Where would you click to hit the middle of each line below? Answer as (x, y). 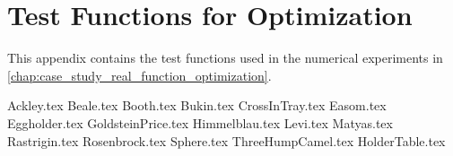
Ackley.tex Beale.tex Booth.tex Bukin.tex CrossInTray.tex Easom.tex (197, 105)
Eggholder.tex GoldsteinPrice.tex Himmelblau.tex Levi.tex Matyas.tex (200, 122)
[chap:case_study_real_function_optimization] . (139, 75)
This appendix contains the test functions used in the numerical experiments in (225, 58)
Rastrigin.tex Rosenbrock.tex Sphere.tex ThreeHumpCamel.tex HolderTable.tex (226, 140)
